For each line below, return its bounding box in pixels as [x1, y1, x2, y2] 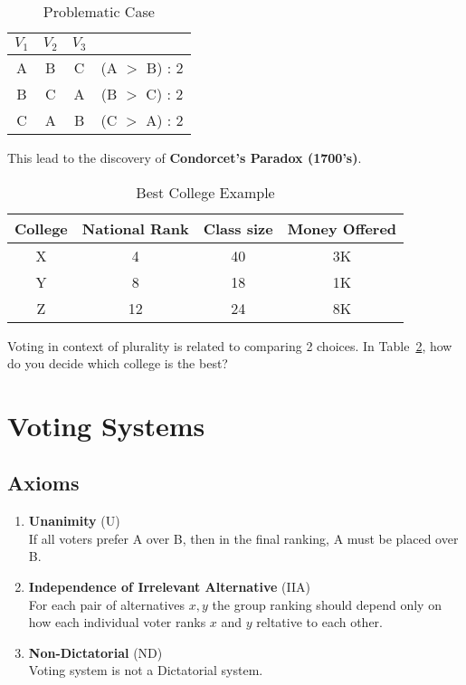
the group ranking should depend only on [212, 595, 442, 614]
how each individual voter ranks [28, 613, 206, 632]
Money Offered [287, 217, 397, 239]
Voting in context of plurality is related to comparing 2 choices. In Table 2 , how [7, 336, 452, 355]
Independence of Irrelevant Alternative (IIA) [28, 577, 310, 596]
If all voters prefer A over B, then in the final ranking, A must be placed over [28, 528, 459, 547]
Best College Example [136, 181, 275, 203]
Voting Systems [7, 406, 205, 443]
